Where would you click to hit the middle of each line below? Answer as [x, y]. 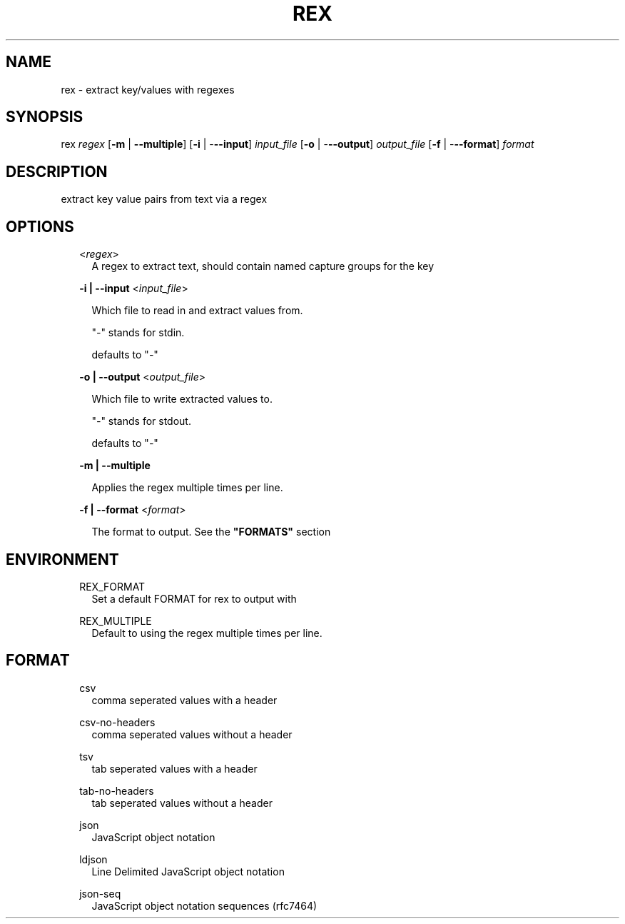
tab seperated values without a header [182, 803]
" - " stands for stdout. [141, 421]
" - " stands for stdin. [138, 333]
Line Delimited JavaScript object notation [188, 871]
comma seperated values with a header [184, 700]
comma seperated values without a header [192, 734]
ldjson [93, 859]
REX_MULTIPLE [116, 621]
